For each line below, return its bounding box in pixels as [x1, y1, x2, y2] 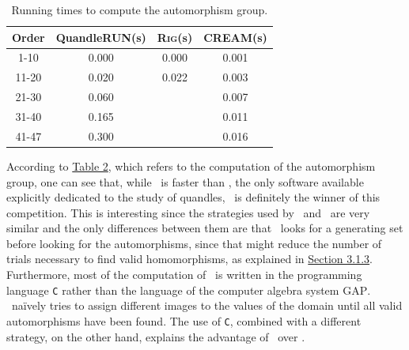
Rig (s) [157, 28, 193, 45]
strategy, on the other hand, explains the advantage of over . [6, 328, 305, 344]
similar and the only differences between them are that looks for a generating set [6, 220, 403, 236]
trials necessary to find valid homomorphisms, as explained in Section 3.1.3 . [6, 250, 373, 267]
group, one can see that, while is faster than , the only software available [6, 173, 364, 190]
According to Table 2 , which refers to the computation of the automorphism [6, 157, 376, 174]
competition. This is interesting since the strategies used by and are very [6, 204, 370, 220]
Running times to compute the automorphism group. [11, 2, 268, 17]
